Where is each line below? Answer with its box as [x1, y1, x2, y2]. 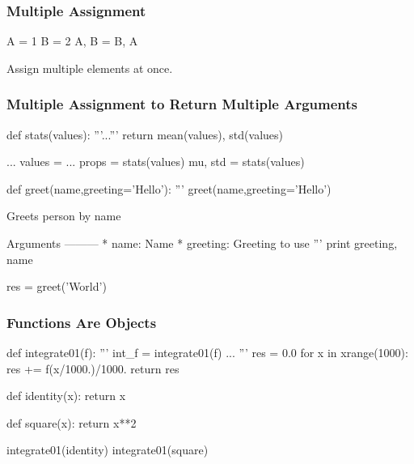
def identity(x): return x [6, 387, 126, 404]
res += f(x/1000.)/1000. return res [6, 360, 180, 377]
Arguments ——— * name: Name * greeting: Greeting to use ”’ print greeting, [6, 235, 398, 251]
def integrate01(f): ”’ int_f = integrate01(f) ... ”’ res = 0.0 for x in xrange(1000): [6, 344, 408, 360]
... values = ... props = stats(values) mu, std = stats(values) [6, 153, 305, 170]
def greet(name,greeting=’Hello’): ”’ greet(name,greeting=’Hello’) [6, 180, 332, 197]
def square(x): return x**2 [6, 414, 137, 431]
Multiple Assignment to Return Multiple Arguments [6, 94, 357, 114]
